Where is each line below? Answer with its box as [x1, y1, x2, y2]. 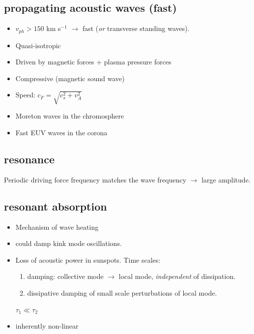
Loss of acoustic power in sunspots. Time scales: [15, 254, 161, 265]
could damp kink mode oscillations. [15, 238, 122, 248]
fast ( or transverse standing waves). [82, 23, 190, 33]
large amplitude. [201, 174, 251, 184]
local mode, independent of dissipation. [118, 271, 236, 281]
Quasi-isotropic [15, 40, 61, 50]
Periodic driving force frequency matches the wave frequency [4, 174, 187, 184]
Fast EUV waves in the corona [15, 127, 108, 137]
